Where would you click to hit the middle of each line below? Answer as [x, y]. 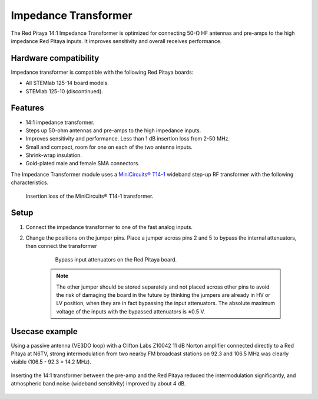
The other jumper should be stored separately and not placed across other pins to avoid [163, 287]
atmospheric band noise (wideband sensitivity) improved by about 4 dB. [98, 384]
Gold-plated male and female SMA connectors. [82, 163]
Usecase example [44, 331]
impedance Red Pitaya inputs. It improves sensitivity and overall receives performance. [116, 41]
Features [27, 108]
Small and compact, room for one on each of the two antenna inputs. [109, 147]
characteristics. [30, 182]
